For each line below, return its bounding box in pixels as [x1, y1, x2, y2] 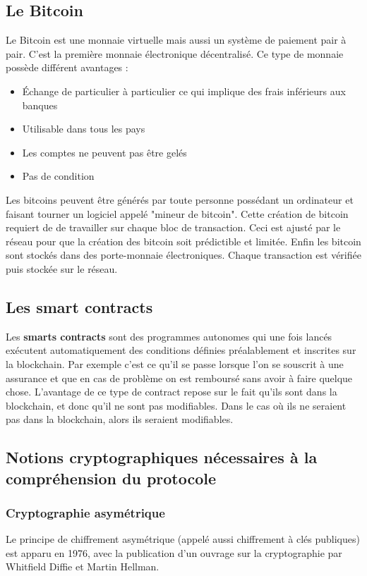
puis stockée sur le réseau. [6, 261, 118, 276]
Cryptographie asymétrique [6, 503, 165, 521]
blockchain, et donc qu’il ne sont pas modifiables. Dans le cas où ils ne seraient [6, 398, 347, 412]
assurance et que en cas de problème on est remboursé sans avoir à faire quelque [6, 370, 353, 385]
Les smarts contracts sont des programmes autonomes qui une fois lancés [6, 329, 332, 343]
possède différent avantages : [6, 60, 128, 75]
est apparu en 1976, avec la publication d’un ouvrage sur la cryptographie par [6, 545, 342, 560]
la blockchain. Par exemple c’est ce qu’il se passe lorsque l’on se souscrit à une [6, 356, 344, 371]
